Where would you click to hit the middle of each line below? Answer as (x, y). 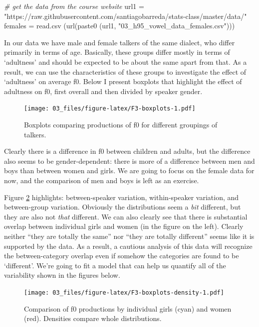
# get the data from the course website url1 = (74, 6)
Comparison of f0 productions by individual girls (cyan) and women (128, 308)
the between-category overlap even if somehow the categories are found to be (122, 256)
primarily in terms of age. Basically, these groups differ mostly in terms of (117, 52)
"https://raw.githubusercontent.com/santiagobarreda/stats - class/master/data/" (126, 16)
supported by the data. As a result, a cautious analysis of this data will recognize (128, 246)
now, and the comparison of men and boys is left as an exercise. (102, 180)
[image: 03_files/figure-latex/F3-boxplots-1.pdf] (110, 109)
